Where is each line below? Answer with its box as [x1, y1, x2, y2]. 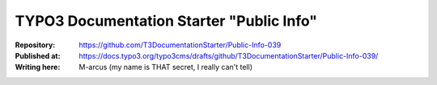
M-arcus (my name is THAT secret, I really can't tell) [78, 63, 252, 72]
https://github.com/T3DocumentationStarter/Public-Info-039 [78, 40, 282, 50]
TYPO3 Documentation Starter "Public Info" [15, 12, 317, 30]
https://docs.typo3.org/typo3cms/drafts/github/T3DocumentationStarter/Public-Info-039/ [78, 51, 379, 60]
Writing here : [15, 63, 61, 72]
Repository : [15, 40, 56, 50]
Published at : [15, 51, 61, 60]
